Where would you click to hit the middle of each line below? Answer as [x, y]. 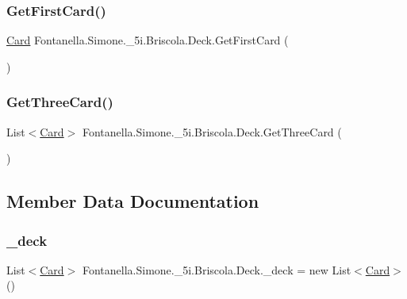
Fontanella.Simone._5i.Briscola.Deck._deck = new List [217, 269]
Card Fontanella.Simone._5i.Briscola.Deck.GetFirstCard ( [148, 40]
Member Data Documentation [133, 201]
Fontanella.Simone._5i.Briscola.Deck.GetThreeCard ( [212, 131]
